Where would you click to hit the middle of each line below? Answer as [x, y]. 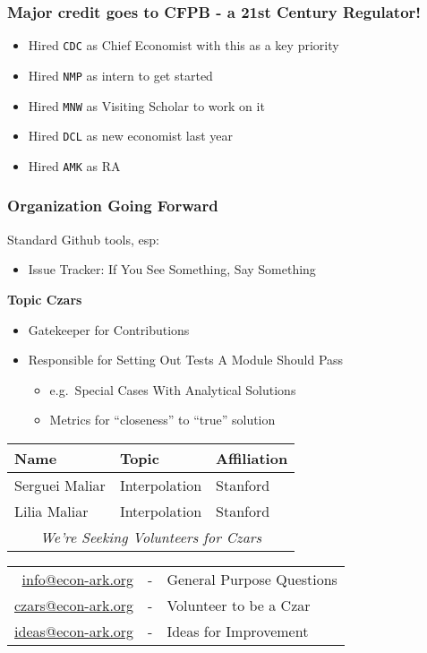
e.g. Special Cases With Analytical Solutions [173, 389]
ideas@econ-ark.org [74, 631]
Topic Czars [45, 299]
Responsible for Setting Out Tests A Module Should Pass [186, 360]
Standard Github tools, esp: [83, 239]
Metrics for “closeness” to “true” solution [162, 420]
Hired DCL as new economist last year [131, 136]
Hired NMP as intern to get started [120, 75]
